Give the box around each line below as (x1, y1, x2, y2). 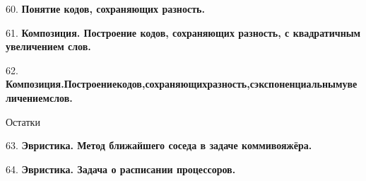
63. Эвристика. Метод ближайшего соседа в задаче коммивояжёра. (6, 138, 312, 153)
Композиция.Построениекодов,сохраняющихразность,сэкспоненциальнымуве (6, 76, 358, 91)
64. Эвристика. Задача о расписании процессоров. (6, 161, 236, 176)
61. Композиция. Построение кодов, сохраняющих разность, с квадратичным (6, 25, 361, 40)
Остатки (6, 114, 40, 129)
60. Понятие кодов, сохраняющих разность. (6, 1, 205, 16)
